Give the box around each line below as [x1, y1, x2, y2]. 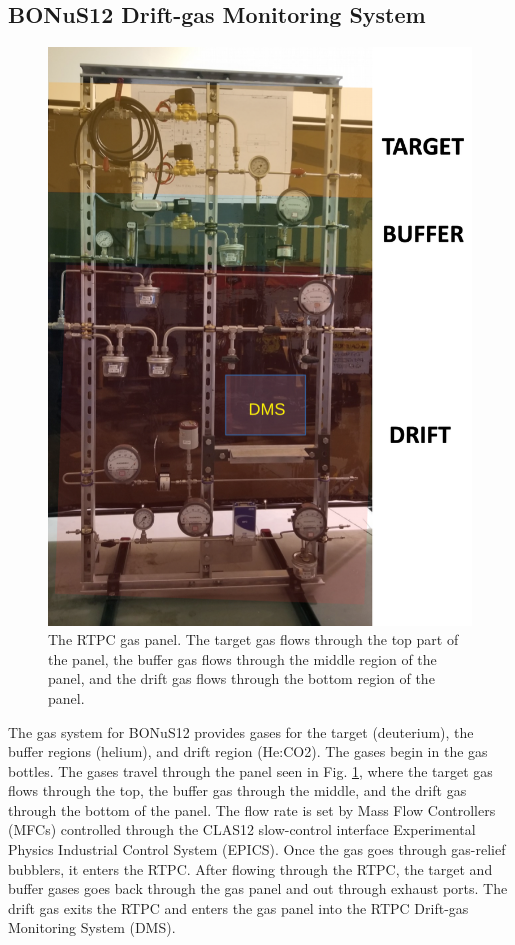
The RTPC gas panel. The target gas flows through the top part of [48, 629, 459, 650]
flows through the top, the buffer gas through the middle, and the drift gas [8, 780, 467, 801]
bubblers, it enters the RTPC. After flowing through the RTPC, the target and [8, 858, 493, 879]
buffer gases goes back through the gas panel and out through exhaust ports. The [8, 878, 508, 899]
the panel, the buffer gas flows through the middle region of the [48, 648, 437, 669]
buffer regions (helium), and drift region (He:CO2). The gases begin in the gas [8, 741, 488, 762]
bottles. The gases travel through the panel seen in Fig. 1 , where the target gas [8, 760, 493, 781]
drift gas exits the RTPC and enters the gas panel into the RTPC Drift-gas [8, 897, 469, 918]
